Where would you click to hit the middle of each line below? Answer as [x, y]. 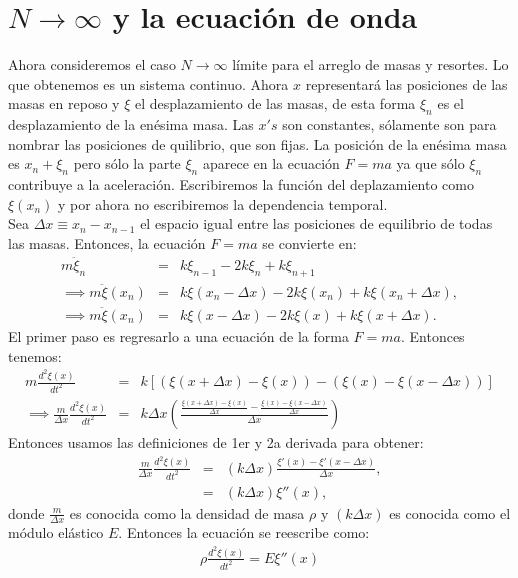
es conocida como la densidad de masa [187, 512]
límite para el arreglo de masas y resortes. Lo [370, 64]
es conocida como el [450, 512]
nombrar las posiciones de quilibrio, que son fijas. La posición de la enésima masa [257, 143]
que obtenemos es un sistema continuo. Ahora [148, 83]
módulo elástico [56, 532]
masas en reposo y [64, 103]
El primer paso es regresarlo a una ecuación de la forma [178, 336]
